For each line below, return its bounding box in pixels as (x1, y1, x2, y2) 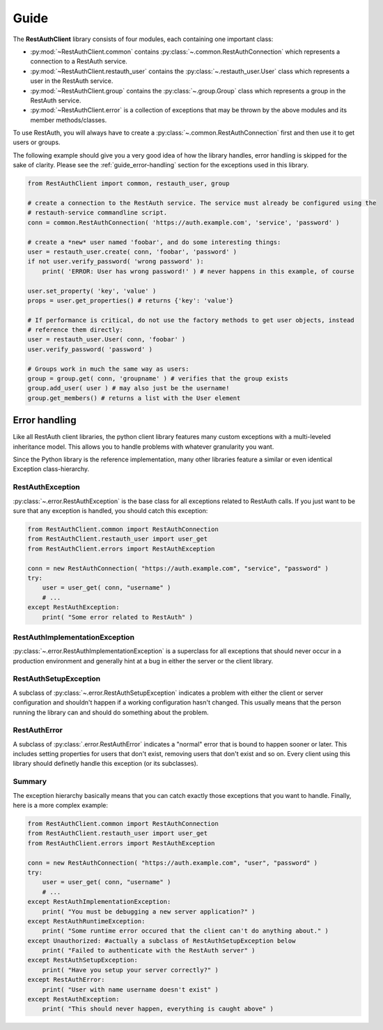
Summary (13, 777, 47, 787)
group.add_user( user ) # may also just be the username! (27, 384, 230, 392)
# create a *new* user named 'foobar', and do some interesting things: (27, 238, 281, 246)
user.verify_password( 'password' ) (27, 345, 153, 353)
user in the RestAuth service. (30, 77, 114, 85)
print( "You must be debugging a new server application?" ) (42, 907, 256, 916)
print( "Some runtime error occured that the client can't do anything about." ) (42, 927, 329, 935)
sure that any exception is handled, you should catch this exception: (13, 507, 208, 515)
